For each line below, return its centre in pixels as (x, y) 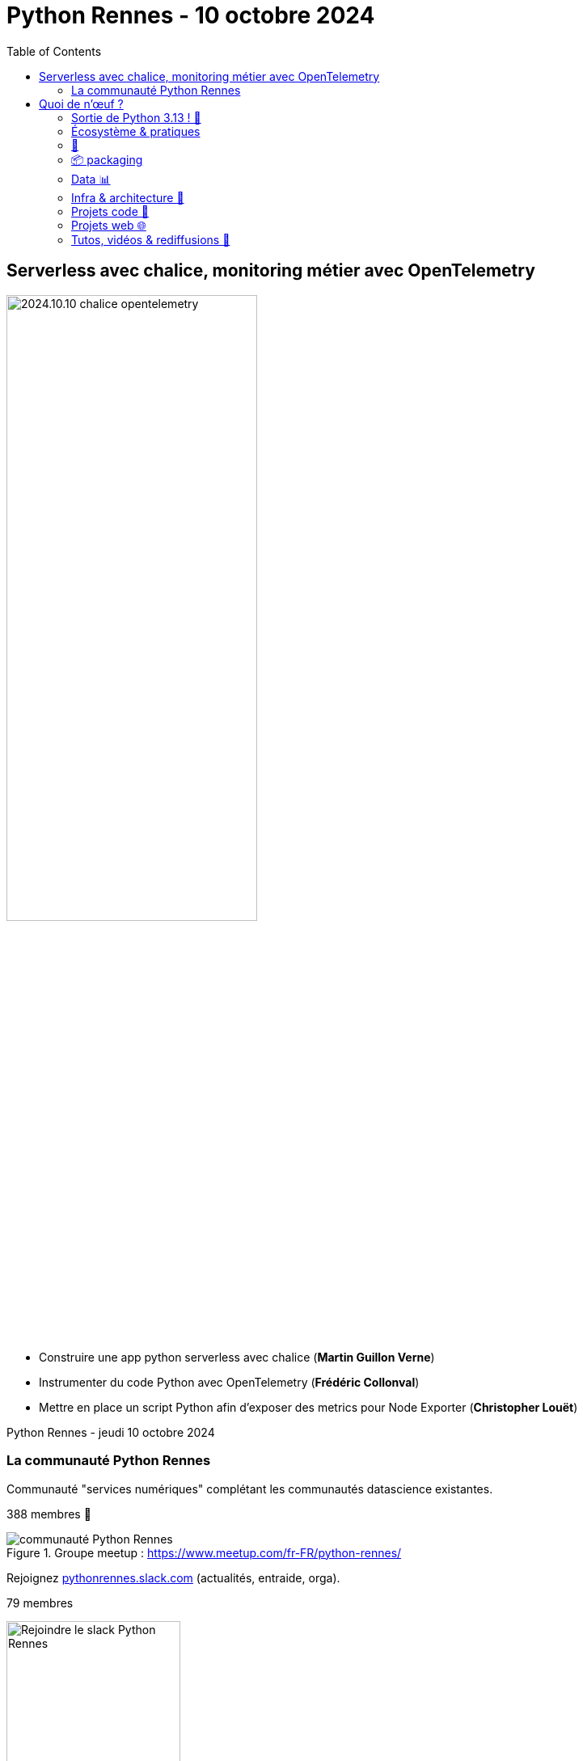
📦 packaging (107, 159)
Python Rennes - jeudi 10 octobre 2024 (111, 1432)
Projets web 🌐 (109, 225)
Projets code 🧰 (110, 211)
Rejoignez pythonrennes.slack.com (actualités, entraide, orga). (173, 1577)
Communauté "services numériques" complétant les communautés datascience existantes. (250, 1489)
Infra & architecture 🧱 (128, 197)
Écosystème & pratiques (136, 131)
